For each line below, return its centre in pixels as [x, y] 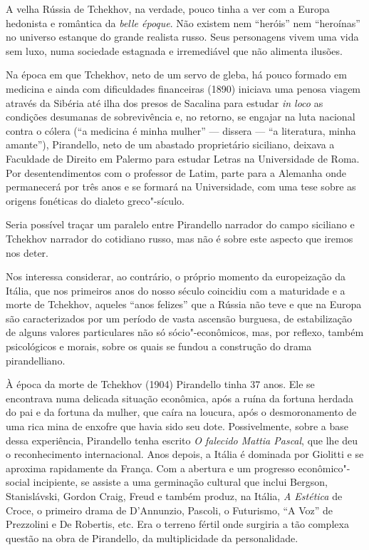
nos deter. [27, 252]
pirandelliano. [36, 360]
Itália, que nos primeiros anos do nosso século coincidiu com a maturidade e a [176, 290]
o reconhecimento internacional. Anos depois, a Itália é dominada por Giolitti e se [185, 454]
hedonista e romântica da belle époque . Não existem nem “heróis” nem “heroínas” [183, 22]
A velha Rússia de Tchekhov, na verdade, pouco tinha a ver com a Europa [168, 9]
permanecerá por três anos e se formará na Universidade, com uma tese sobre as [181, 187]
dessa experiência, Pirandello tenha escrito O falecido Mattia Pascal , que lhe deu [182, 440]
